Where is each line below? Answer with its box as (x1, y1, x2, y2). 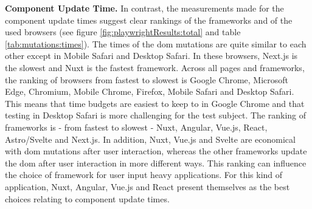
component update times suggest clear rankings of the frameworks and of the (5, 13, 293, 26)
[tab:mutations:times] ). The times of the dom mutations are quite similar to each (5, 37, 307, 50)
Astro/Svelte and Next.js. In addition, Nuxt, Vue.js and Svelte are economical (5, 132, 296, 145)
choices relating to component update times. (5, 192, 170, 205)
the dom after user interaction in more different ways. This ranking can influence (5, 156, 307, 169)
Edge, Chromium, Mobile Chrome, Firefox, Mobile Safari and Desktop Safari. (5, 85, 294, 98)
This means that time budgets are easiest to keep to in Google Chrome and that (5, 97, 305, 109)
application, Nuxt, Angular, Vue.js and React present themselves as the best (5, 180, 290, 193)
